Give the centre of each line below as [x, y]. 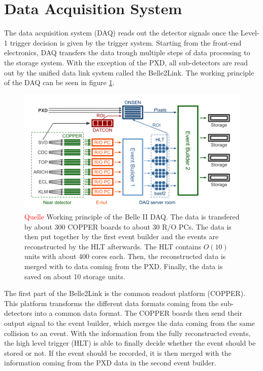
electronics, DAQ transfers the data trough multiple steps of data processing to [127, 52]
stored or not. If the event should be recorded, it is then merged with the [118, 353]
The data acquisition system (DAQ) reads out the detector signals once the [121, 33]
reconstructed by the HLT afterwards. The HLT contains [113, 246]
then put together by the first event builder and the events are [122, 236]
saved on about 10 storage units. [75, 276]
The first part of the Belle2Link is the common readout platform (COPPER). [125, 293]
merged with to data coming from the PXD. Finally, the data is [124, 266]
